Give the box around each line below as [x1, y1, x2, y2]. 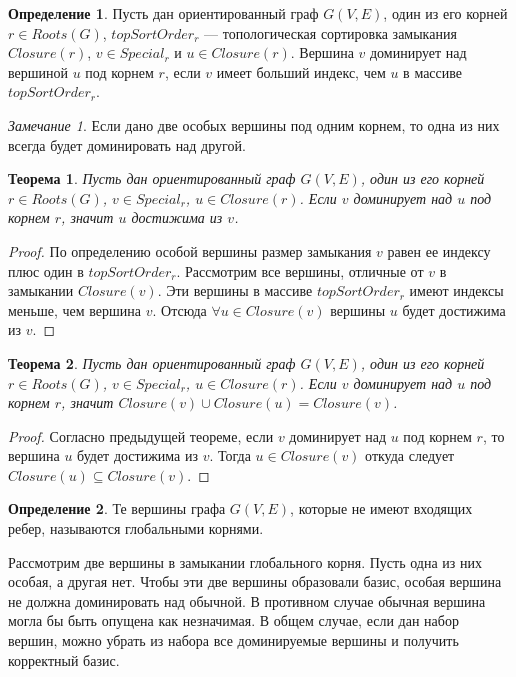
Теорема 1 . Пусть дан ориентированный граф [8, 168, 296, 189]
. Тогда [209, 445, 251, 466]
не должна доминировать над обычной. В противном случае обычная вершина [8, 590, 486, 611]
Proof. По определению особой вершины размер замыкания [8, 240, 372, 261]
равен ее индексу [387, 240, 491, 261]
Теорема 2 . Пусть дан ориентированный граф [8, 352, 296, 373]
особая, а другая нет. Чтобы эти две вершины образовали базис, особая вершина [8, 571, 502, 592]
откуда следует [365, 445, 455, 466]
